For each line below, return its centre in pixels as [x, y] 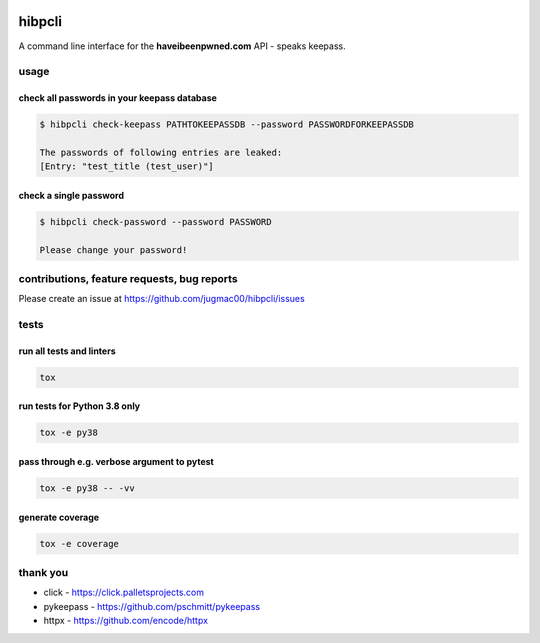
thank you [43, 572]
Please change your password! [113, 249]
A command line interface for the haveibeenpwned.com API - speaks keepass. [182, 46]
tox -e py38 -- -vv [87, 488]
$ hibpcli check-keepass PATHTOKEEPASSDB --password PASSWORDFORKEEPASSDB [227, 124]
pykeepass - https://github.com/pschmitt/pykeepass [151, 606]
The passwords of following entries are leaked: [161, 152]
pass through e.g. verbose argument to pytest [116, 462]
